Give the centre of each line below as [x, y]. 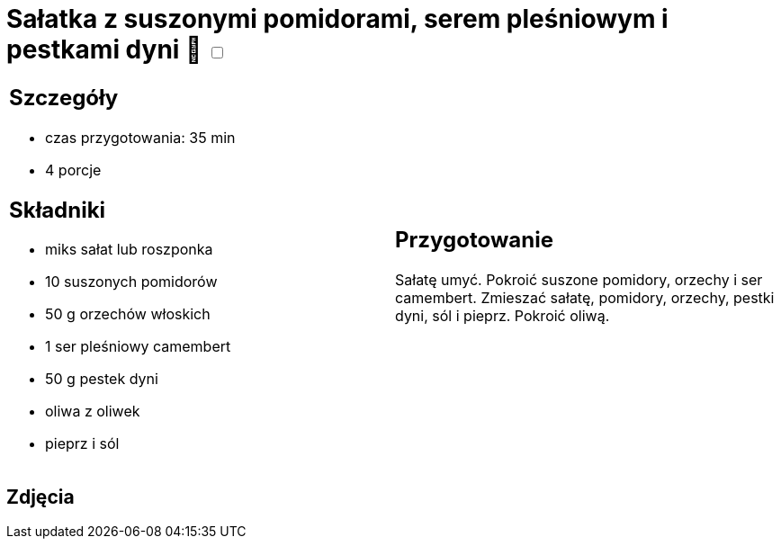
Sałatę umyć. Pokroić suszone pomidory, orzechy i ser [579, 280]
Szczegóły [64, 97]
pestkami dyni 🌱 [104, 49]
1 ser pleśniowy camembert [138, 347]
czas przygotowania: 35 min [140, 137]
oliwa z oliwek [93, 412]
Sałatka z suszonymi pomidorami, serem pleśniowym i [337, 19]
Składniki [58, 210]
